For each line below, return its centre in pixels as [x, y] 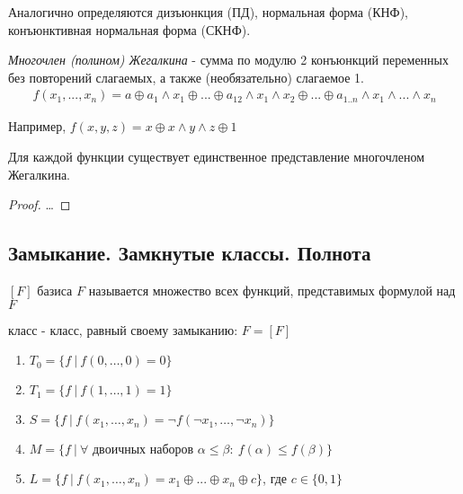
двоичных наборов [143, 450]
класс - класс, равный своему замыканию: [123, 329]
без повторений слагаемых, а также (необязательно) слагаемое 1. [186, 77]
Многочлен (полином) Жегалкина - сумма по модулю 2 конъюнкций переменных [229, 60]
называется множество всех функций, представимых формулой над [272, 290]
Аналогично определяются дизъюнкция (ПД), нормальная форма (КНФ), [209, 12]
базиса [55, 290]
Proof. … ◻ [40, 204]
